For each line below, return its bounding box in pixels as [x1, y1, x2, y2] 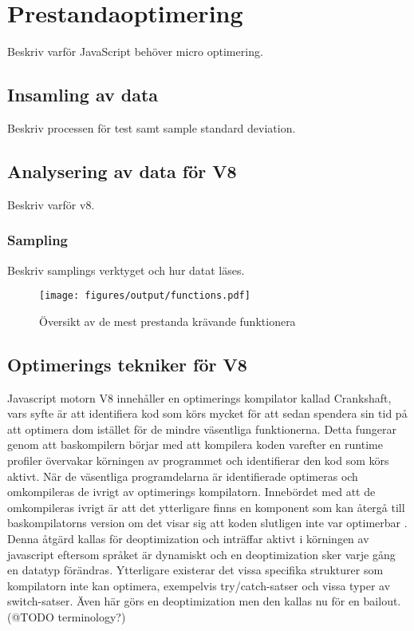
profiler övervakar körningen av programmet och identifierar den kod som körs [7, 451, 389, 468]
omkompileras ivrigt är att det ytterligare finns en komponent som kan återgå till [7, 498, 405, 515]
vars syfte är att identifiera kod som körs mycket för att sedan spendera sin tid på [7, 405, 408, 422]
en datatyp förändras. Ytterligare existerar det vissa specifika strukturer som [7, 562, 384, 578]
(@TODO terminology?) [7, 608, 126, 625]
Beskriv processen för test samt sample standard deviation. [7, 119, 296, 136]
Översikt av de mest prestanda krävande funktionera [39, 312, 296, 329]
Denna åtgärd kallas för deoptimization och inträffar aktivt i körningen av [7, 530, 369, 546]
